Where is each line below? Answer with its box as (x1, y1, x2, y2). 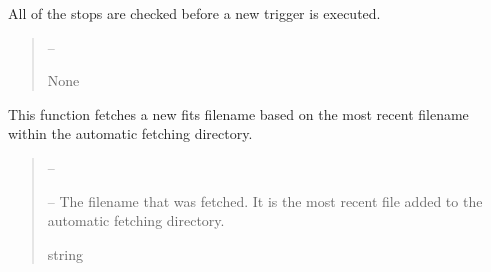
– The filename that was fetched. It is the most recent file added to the (47, 190, 483, 211)
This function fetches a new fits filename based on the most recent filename (8, 103, 469, 124)
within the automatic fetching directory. (8, 123, 253, 144)
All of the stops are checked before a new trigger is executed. (8, 3, 381, 23)
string (47, 243, 83, 264)
